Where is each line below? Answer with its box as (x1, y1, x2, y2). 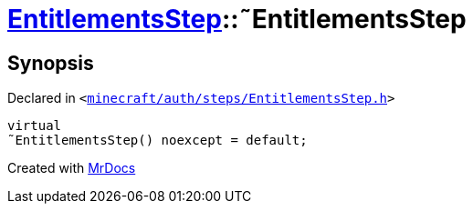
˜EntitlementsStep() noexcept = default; (7, 133, 308, 148)
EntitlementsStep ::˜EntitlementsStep (7, 4, 467, 35)
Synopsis (7, 51, 94, 75)
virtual (7, 118, 62, 134)
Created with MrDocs (7, 160, 136, 176)
